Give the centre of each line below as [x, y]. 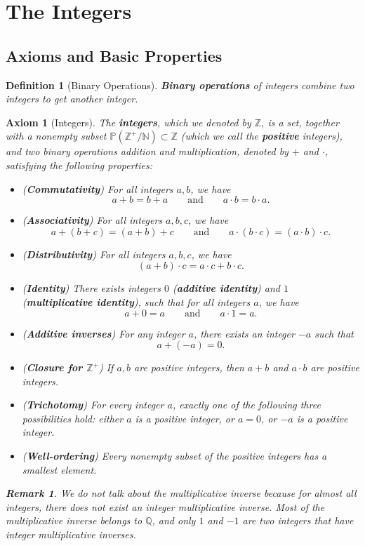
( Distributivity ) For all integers [94, 254]
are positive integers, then [189, 367]
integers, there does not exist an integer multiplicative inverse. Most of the [165, 506]
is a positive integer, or [185, 418]
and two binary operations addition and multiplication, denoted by [147, 151]
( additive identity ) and [226, 288]
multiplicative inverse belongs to [74, 520]
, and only [174, 520]
